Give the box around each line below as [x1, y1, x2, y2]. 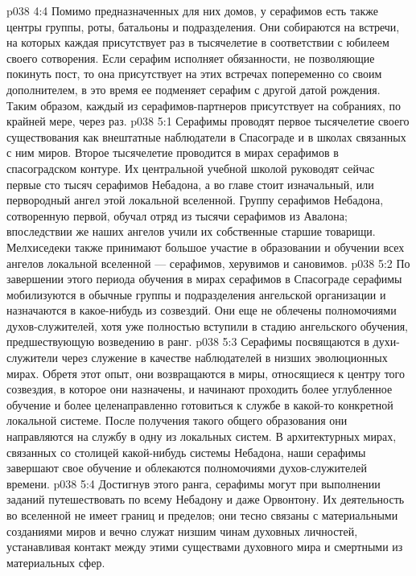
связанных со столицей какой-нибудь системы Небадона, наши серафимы [6, 443, 366, 460]
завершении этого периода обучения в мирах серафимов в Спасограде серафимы [6, 270, 402, 287]
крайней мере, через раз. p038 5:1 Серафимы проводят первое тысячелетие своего [6, 113, 410, 130]
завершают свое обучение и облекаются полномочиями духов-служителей [6, 459, 367, 476]
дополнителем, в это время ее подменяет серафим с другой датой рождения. [6, 80, 381, 97]
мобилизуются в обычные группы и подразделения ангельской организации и [6, 286, 386, 302]
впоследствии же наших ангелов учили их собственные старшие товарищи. [6, 223, 376, 240]
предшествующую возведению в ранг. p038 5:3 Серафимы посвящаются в [6, 333, 369, 350]
